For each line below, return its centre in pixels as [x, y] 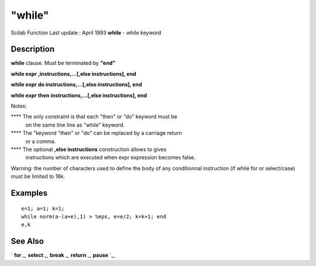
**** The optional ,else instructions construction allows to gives [89, 149]
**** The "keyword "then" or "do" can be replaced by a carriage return [96, 133]
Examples [29, 193]
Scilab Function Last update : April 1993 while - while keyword [86, 33]
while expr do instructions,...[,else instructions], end [77, 85]
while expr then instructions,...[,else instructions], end [79, 95]
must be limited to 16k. [38, 176]
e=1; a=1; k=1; [43, 208]
